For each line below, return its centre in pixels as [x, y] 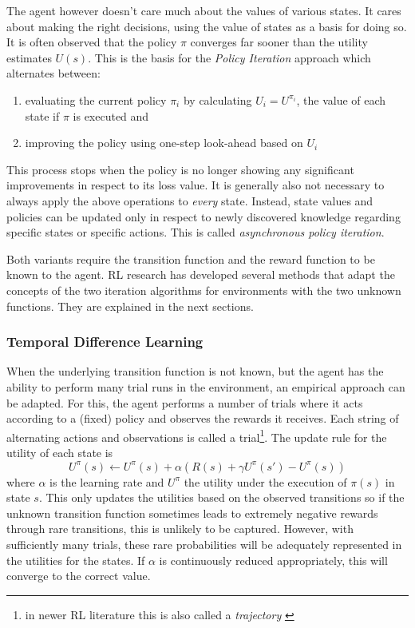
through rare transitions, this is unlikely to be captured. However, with [180, 529]
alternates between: [53, 73]
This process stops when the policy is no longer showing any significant [180, 169]
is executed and [111, 115]
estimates [29, 57]
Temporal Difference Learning [105, 342]
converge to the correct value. [79, 576]
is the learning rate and [107, 481]
